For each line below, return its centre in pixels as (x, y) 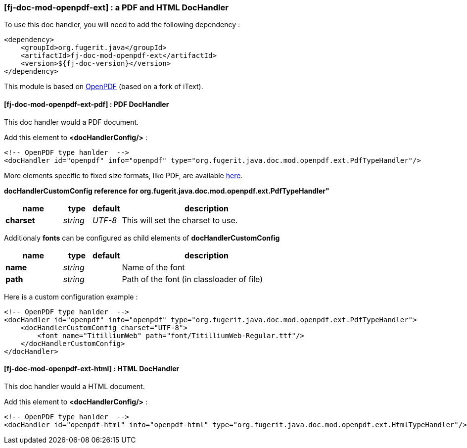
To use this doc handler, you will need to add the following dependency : (122, 25)
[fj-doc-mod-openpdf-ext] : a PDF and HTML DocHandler (116, 7)
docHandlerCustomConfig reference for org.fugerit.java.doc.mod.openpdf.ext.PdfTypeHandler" (167, 191)
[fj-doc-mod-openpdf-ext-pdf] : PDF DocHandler (87, 104)
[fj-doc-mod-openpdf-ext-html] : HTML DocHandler (92, 369)
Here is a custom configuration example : (71, 297)
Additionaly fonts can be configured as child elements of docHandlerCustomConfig (142, 238)
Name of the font (153, 267)
